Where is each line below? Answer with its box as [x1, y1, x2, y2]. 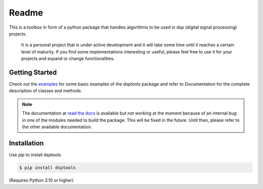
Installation [9, 139, 44, 147]
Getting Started [9, 68, 57, 76]
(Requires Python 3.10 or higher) [9, 177, 74, 183]
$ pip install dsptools [19, 165, 76, 170]
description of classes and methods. [9, 88, 82, 94]
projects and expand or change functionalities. [21, 56, 115, 62]
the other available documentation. [22, 124, 92, 130]
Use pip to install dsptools [9, 152, 61, 157]
